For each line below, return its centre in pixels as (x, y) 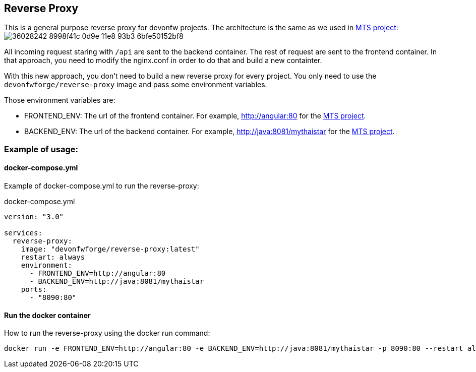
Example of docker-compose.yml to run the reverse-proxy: (102, 186)
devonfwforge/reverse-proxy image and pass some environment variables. (136, 85)
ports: (34, 290)
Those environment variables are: (60, 100)
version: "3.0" (34, 217)
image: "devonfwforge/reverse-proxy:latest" (110, 249)
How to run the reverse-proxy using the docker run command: (107, 333)
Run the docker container (47, 315)
